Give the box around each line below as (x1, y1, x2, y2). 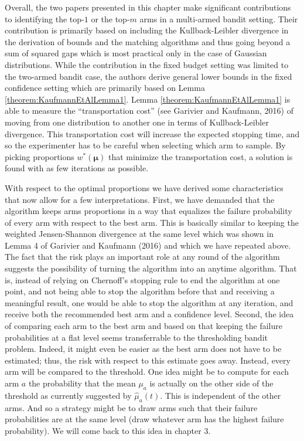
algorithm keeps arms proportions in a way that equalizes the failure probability (5, 205, 292, 217)
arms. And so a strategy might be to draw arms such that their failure (5, 401, 258, 413)
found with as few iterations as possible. (5, 162, 149, 174)
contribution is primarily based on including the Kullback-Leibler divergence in (5, 24, 289, 36)
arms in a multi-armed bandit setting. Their (139, 12, 298, 25)
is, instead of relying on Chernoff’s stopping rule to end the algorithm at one (5, 273, 280, 286)
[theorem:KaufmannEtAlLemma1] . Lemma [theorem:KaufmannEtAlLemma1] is (5, 93, 291, 105)
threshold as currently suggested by (5, 389, 132, 401)
